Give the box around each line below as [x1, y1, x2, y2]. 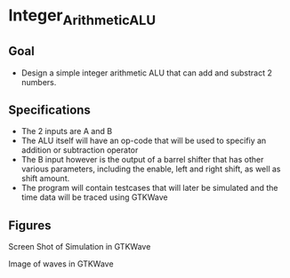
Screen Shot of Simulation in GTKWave [8, 242, 151, 252]
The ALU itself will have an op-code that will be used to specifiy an [20, 135, 267, 147]
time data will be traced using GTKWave [20, 192, 168, 203]
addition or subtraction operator [20, 145, 139, 155]
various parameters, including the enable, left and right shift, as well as [20, 163, 281, 174]
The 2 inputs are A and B [20, 126, 113, 137]
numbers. [20, 76, 57, 87]
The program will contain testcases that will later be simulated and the [20, 183, 278, 194]
